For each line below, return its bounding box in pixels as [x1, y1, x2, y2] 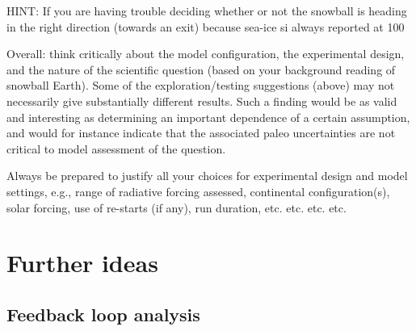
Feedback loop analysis [6, 301, 200, 326]
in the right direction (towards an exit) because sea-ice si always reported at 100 [6, 18, 405, 35]
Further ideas [6, 246, 158, 279]
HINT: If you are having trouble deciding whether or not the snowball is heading [6, 2, 407, 19]
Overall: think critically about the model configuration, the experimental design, [6, 45, 405, 62]
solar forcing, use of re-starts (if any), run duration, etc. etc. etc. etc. [6, 199, 347, 216]
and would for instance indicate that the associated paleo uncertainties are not [6, 124, 396, 141]
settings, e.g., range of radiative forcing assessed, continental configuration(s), [6, 182, 390, 199]
